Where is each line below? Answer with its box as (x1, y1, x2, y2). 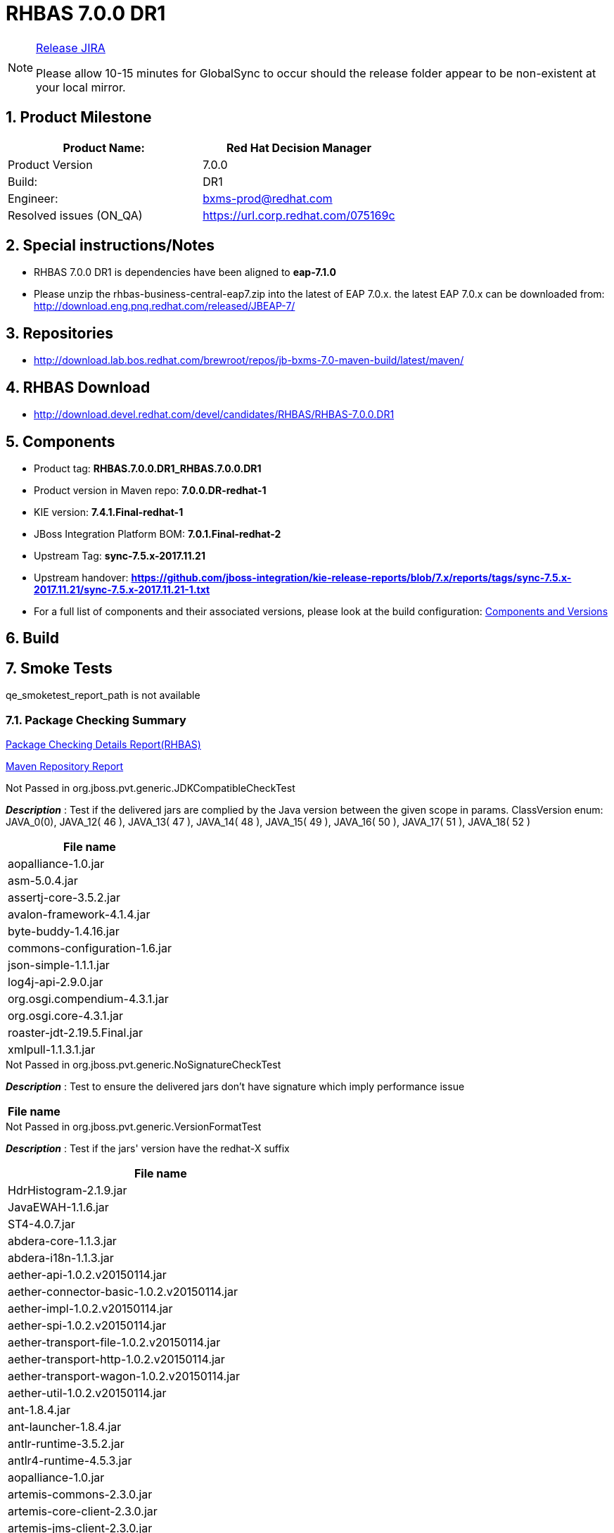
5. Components (6, 432, 115, 450)
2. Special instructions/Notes (6, 236, 215, 255)
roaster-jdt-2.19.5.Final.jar (8, 1025, 143, 1040)
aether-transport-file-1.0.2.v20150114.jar (8, 1335, 221, 1349)
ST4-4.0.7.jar (8, 1216, 75, 1231)
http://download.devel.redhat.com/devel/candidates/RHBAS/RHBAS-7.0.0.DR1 (34, 408, 395, 421)
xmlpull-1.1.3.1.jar (8, 1042, 96, 1056)
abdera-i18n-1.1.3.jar (8, 1250, 114, 1265)
